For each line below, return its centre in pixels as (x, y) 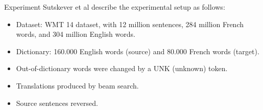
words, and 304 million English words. (76, 34)
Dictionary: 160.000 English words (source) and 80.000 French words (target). (138, 51)
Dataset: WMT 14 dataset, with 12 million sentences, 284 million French (130, 24)
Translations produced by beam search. (77, 85)
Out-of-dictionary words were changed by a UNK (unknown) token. (122, 68)
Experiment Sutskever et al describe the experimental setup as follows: (115, 7)
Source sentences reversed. (57, 103)
